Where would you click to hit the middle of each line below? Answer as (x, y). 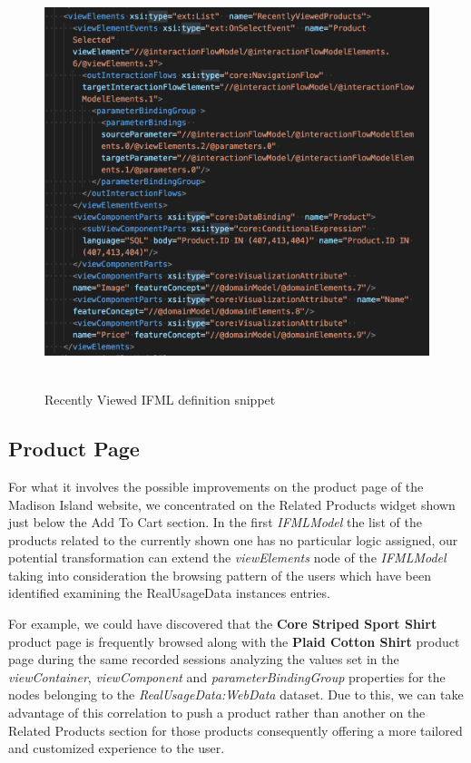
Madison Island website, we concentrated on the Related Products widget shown (232, 504)
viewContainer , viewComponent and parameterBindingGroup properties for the (227, 676)
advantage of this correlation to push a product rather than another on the (217, 713)
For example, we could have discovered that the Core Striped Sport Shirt (223, 624)
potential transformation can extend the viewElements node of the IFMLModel (227, 558)
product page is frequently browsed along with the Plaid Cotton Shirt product (234, 641)
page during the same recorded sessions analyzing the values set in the (204, 659)
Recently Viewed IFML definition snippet (160, 400)
